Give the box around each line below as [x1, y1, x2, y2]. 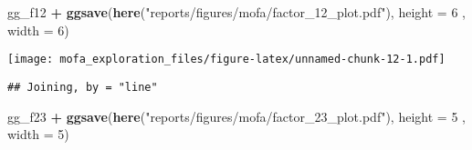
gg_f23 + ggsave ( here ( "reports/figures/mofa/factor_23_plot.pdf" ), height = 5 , [7, 106, 466, 125]
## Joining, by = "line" [7, 80, 158, 94]
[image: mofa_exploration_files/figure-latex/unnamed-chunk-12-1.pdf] [7, 53, 446, 66]
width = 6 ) [7, 20, 69, 39]
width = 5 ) [7, 125, 69, 144]
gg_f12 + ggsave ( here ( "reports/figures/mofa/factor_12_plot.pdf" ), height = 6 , [7, 3, 466, 21]
